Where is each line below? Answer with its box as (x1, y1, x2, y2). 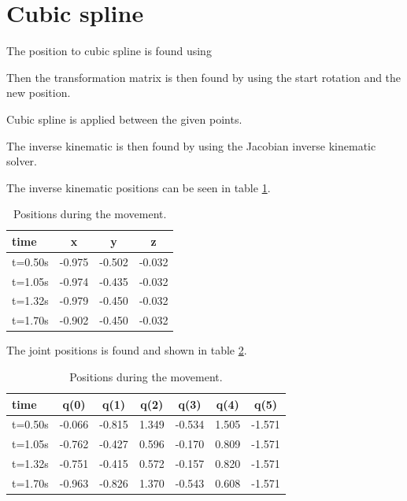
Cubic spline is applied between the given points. (6, 110, 242, 127)
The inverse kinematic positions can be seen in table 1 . (6, 179, 271, 195)
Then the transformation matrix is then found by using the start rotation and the (6, 69, 401, 85)
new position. (6, 84, 71, 101)
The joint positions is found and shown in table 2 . (6, 342, 247, 358)
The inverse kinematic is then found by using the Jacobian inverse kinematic (6, 137, 376, 154)
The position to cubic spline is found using (6, 43, 212, 59)
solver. (6, 153, 38, 169)
